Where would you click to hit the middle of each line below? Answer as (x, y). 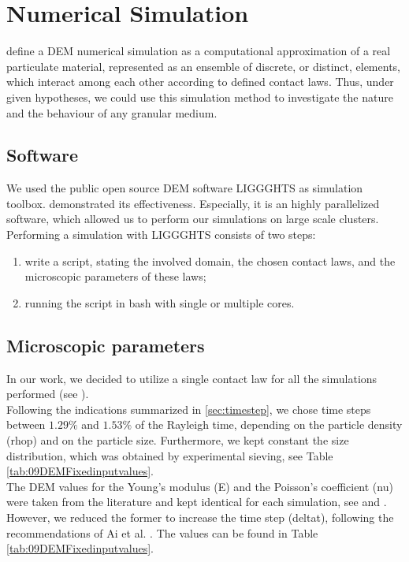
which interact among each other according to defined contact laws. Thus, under (200, 82)
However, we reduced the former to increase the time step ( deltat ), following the (200, 517)
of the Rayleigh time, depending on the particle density (269, 424)
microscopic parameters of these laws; (115, 276)
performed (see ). (48, 394)
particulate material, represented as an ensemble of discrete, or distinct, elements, (203, 66)
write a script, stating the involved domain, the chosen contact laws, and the (210, 261)
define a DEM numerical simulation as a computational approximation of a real (199, 51)
